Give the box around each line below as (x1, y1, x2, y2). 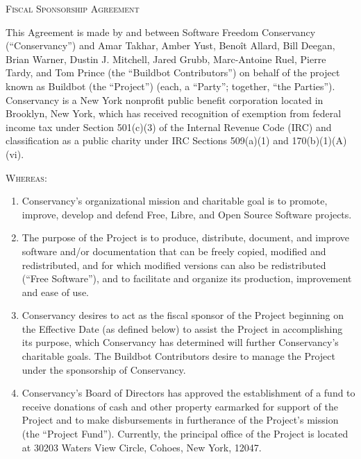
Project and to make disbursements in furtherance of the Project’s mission (22, 413, 339, 427)
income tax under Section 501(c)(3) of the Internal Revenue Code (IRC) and (6, 119, 332, 134)
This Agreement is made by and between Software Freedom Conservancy (6, 24, 316, 39)
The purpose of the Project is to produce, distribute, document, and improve (22, 230, 350, 245)
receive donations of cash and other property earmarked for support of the (22, 399, 338, 413)
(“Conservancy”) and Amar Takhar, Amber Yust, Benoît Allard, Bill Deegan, (6, 38, 335, 53)
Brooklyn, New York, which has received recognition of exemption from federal (6, 106, 342, 121)
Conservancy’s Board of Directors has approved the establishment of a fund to (22, 386, 355, 400)
